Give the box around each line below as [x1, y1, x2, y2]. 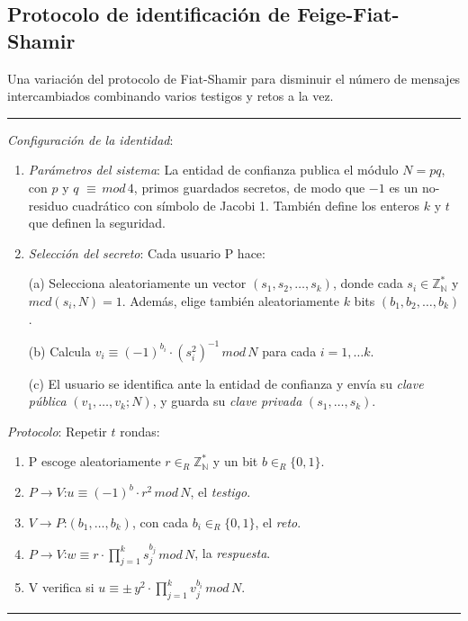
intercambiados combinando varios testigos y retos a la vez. [7, 86, 334, 105]
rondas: [120, 421, 160, 440]
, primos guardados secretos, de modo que [133, 177, 365, 196]
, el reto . [255, 512, 301, 531]
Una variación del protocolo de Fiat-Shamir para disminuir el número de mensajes [7, 68, 461, 87]
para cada [262, 341, 317, 360]
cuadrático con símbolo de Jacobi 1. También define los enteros [72, 195, 420, 214]
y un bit [212, 452, 258, 471]
